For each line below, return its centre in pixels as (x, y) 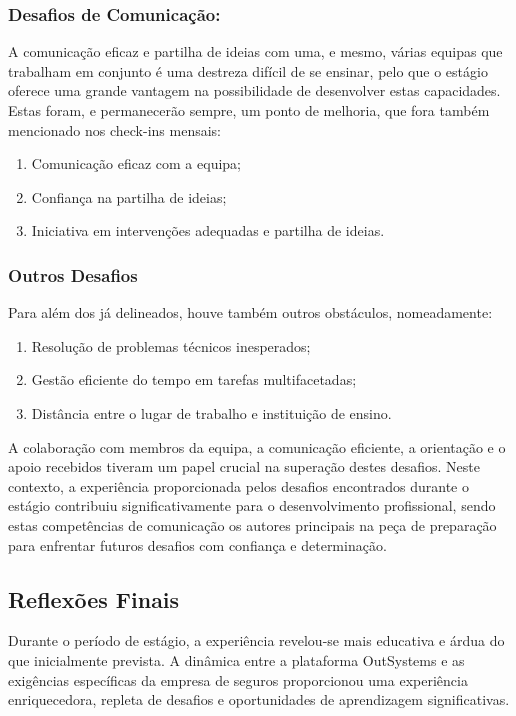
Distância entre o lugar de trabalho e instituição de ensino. (211, 412)
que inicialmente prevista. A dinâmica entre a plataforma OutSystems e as (236, 659)
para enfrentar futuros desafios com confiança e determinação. (197, 544)
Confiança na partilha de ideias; (129, 196)
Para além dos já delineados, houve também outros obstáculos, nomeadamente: (250, 312)
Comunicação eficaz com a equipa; (136, 163)
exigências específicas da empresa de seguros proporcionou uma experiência (238, 679)
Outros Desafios (73, 274)
